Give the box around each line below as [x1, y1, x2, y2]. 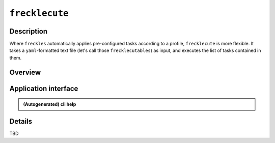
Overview [9, 68, 41, 76]
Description [9, 27, 48, 36]
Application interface [9, 84, 78, 93]
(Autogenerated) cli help [23, 101, 76, 107]
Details [9, 117, 33, 126]
